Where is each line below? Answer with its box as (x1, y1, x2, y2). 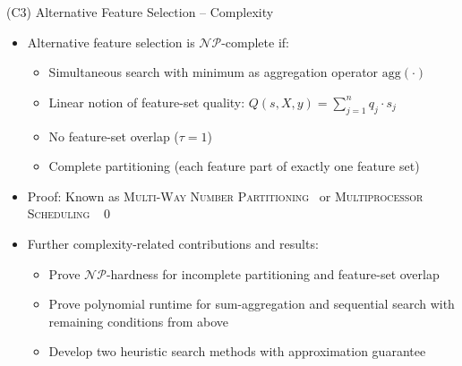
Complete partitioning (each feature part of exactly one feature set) (48, 157, 420, 175)
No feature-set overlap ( (48, 126, 179, 145)
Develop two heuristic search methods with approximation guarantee (48, 342, 426, 361)
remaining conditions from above (48, 311, 229, 330)
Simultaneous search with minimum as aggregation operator (48, 63, 379, 81)
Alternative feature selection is (27, 32, 195, 51)
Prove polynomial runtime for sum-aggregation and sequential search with (48, 294, 455, 313)
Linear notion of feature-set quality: (48, 92, 245, 111)
